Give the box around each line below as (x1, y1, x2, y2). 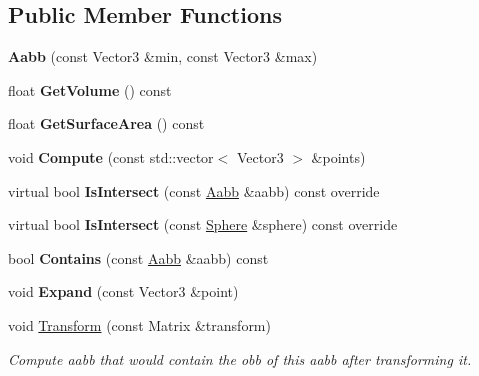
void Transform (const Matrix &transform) (8, 314, 271, 335)
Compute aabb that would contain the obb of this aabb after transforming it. (8, 348, 472, 369)
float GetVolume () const (8, 79, 172, 100)
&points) (311, 146, 366, 167)
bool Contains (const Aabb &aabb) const (8, 247, 269, 268)
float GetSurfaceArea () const (8, 113, 205, 134)
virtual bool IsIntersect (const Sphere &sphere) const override (8, 214, 398, 235)
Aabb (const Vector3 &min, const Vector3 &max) (8, 46, 318, 67)
